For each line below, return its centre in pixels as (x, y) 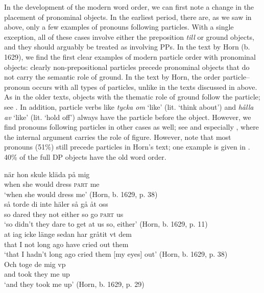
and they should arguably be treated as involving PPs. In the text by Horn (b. (127, 47)
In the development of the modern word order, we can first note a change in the (129, 7)
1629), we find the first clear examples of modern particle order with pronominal (130, 56)
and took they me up (37, 274)
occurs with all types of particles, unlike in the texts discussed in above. (145, 87)
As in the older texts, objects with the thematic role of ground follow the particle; (132, 97)
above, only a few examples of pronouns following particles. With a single (119, 27)
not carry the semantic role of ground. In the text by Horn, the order (112, 77)
